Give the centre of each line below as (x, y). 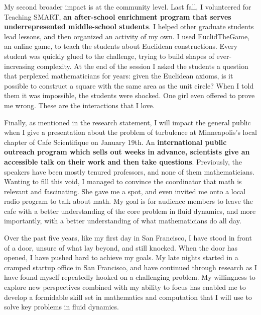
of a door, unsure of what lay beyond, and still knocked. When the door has (121, 247)
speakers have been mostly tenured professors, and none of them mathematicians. (129, 171)
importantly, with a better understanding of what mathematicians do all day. (123, 221)
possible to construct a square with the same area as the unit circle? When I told (129, 85)
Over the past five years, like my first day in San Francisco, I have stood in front (128, 238)
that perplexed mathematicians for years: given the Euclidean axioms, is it (119, 76)
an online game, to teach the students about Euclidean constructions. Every (121, 46)
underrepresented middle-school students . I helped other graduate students (129, 26)
